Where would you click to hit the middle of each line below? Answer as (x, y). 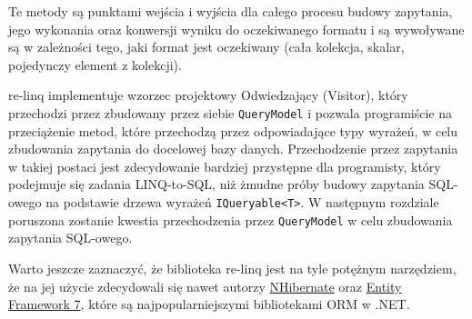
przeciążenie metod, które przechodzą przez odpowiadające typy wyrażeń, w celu (233, 130)
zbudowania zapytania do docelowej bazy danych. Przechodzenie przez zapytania (233, 149)
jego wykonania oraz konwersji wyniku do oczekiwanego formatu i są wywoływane (236, 29)
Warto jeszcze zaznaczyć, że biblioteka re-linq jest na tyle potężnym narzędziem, (232, 268)
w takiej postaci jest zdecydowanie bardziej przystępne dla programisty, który (225, 166)
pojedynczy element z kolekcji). (95, 64)
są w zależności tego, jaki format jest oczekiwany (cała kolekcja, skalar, (206, 47)
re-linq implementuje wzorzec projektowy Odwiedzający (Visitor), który (208, 95)
